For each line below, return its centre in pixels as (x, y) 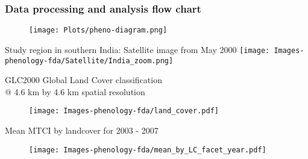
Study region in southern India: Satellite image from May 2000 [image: (137, 49)
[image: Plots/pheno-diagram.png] (98, 30)
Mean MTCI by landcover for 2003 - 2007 (82, 130)
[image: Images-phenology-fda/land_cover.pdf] (124, 111)
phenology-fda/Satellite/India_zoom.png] (89, 61)
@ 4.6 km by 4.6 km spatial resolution (75, 91)
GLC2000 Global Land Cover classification (83, 80)
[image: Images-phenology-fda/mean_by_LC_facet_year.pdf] (148, 150)
